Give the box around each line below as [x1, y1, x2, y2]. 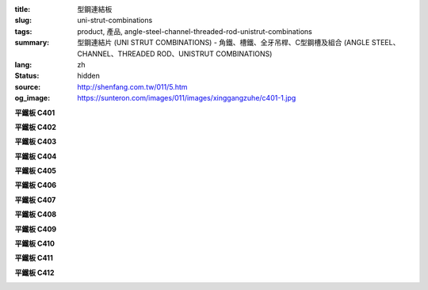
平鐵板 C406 [14, 181, 57, 190]
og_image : [14, 93, 51, 103]
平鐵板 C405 [14, 166, 57, 176]
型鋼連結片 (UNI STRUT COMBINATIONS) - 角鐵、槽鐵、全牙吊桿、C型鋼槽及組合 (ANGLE [77, 38, 370, 48]
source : [14, 82, 41, 91]
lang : [14, 59, 32, 69]
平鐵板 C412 [14, 268, 55, 277]
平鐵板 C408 [14, 210, 57, 219]
